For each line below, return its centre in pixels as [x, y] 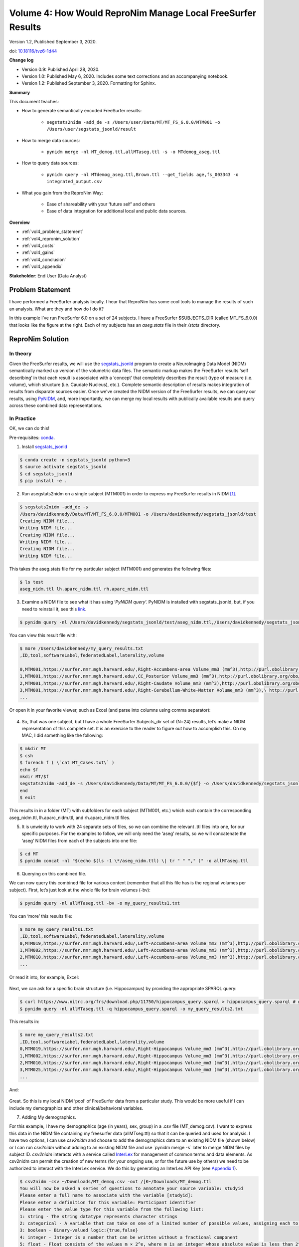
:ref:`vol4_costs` [38, 245]
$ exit [28, 798]
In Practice [22, 418]
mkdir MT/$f [34, 776]
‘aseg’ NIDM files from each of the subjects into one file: [79, 840]
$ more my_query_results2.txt [57, 1035]
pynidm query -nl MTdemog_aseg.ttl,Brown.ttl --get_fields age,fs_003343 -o [143, 174]
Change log [21, 60]
